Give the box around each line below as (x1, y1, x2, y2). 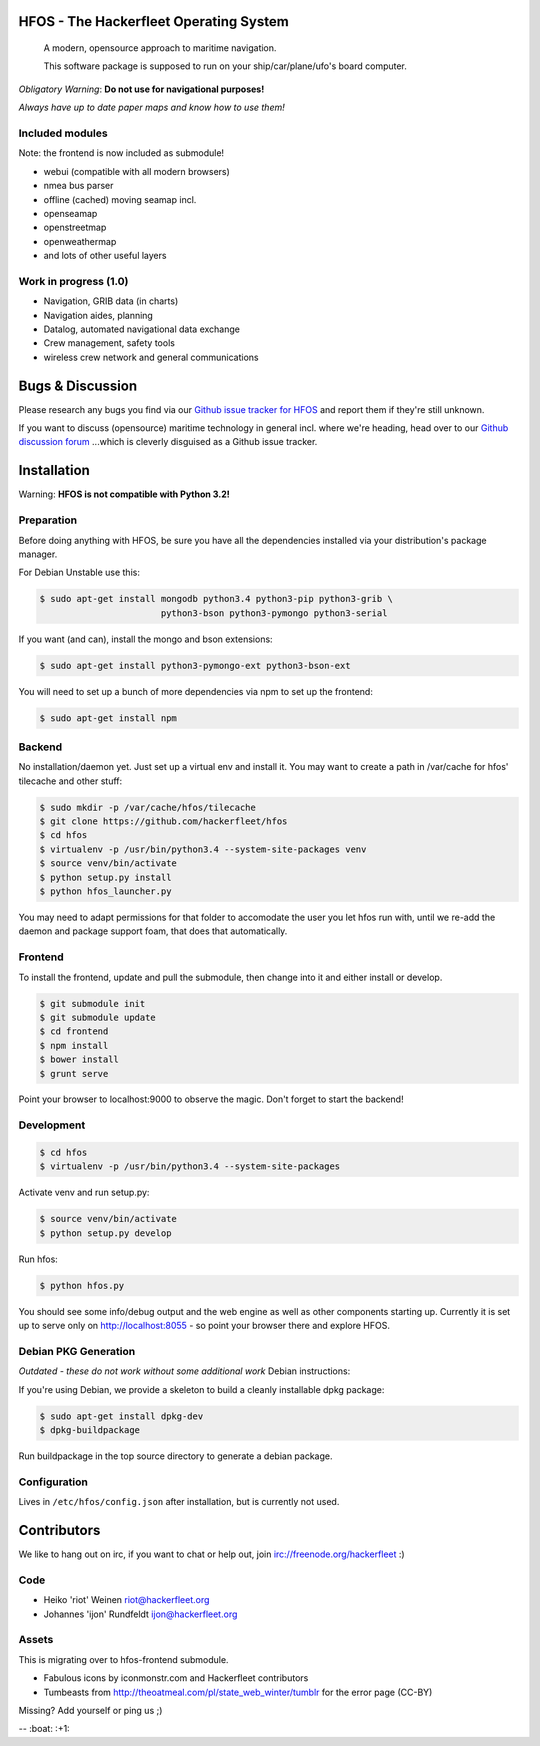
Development (18, 1118, 86, 1132)
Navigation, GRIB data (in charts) (43, 295, 179, 307)
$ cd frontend (39, 1026, 109, 1037)
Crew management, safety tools (43, 337, 175, 349)
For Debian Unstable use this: (18, 566, 140, 579)
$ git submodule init (39, 998, 146, 1009)
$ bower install (39, 1054, 120, 1065)
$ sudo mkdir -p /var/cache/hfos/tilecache (39, 801, 257, 813)
